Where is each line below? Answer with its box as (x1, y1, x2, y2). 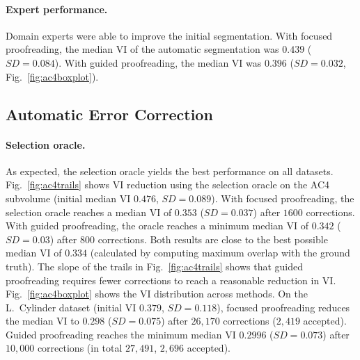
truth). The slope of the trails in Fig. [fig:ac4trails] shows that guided (6, 259, 303, 273)
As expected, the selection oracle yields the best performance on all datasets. (6, 163, 334, 178)
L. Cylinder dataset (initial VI (6, 300, 136, 314)
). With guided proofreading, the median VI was (54, 55, 262, 69)
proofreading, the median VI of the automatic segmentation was (6, 42, 279, 56)
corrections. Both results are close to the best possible (97, 231, 328, 246)
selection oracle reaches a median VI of (6, 204, 172, 219)
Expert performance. (6, 1, 108, 16)
